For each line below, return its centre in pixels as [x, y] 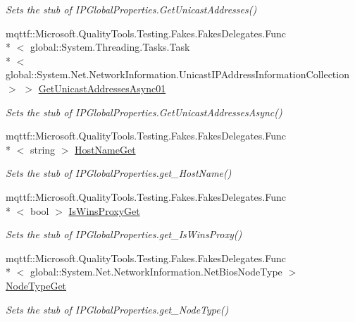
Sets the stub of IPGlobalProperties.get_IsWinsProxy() [124, 234]
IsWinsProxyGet [104, 210]
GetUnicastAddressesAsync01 [102, 88]
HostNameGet [105, 149]
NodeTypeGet [36, 285]
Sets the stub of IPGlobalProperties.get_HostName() [119, 173]
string [43, 149]
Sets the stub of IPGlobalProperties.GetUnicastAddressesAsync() [144, 112]
